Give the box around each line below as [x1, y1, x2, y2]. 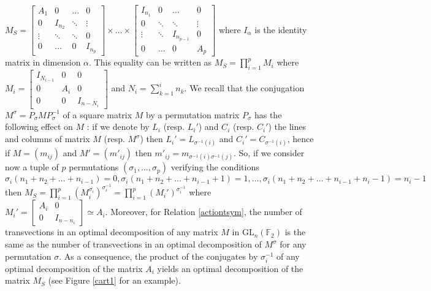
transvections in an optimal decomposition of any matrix [5, 225, 218, 238]
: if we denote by [86, 120, 150, 133]
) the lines [268, 120, 307, 133]
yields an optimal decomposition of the [157, 262, 303, 274]
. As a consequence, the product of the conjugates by [59, 249, 258, 262]
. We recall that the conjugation [184, 81, 305, 94]
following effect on [5, 120, 73, 133]
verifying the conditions [170, 161, 259, 173]
